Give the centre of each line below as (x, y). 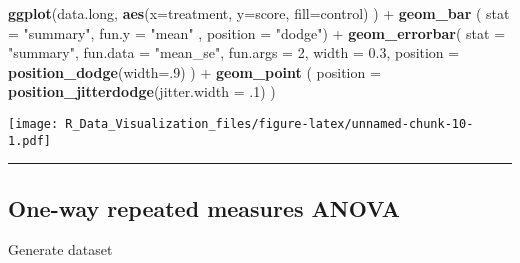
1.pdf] (29, 140)
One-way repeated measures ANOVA (204, 207)
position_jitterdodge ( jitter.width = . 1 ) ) (142, 91)
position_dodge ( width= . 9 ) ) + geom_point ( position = (194, 71)
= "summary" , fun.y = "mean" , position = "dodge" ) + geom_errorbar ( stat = (257, 32)
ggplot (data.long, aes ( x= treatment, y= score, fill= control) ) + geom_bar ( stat (259, 13)
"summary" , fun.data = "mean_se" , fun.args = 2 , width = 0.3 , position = (234, 52)
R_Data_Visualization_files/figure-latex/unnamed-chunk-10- (269, 123)
